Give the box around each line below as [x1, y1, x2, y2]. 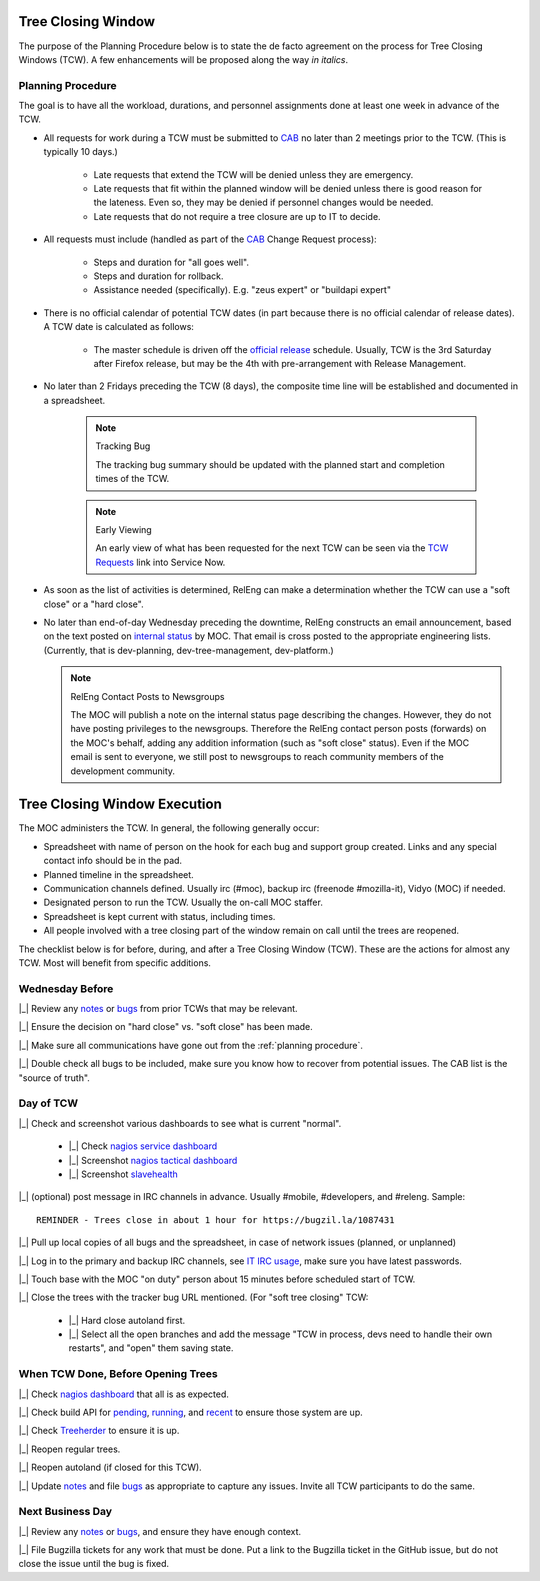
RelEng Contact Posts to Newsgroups [70, 690, 225, 702]
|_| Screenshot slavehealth [68, 1168, 179, 1180]
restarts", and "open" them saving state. [68, 1342, 234, 1354]
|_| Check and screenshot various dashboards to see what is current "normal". [18, 1117, 342, 1129]
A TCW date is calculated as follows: [43, 321, 195, 333]
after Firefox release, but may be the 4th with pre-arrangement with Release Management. [93, 357, 467, 369]
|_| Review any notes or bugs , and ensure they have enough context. [18, 1525, 302, 1537]
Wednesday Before [18, 981, 114, 995]
